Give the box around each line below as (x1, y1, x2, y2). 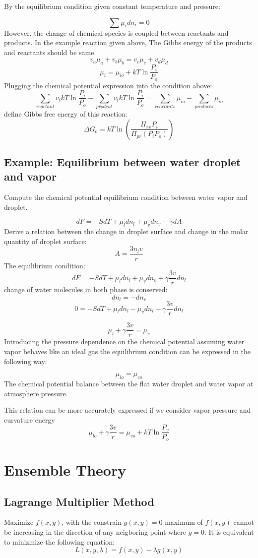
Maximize (4, 517, 34, 527)
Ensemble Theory (4, 459, 127, 480)
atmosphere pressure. (4, 388, 68, 398)
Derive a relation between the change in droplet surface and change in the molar (4, 226, 249, 237)
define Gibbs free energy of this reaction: (4, 109, 128, 119)
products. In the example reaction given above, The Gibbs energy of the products (4, 37, 252, 48)
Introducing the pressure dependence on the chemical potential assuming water (4, 336, 245, 347)
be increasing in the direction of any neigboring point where (4, 526, 186, 537)
